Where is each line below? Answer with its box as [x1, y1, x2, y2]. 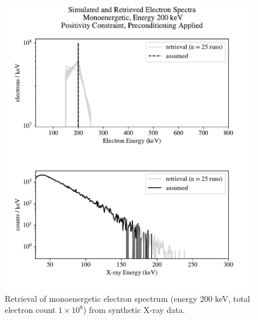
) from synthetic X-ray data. [83, 304, 185, 316]
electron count [5, 304, 56, 316]
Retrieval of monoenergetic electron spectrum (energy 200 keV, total [5, 292, 250, 304]
